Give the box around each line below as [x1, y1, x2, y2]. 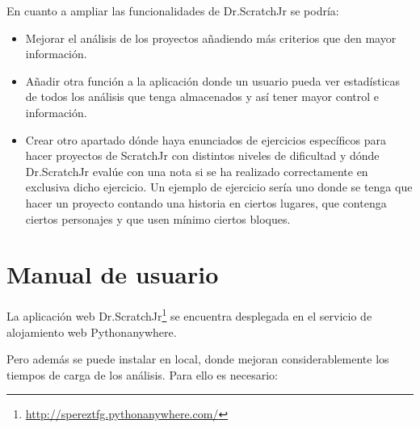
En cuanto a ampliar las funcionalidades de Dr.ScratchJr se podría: [6, 2, 339, 19]
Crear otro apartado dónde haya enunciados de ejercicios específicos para [25, 131, 386, 148]
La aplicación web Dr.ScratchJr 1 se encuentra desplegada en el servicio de [6, 305, 372, 324]
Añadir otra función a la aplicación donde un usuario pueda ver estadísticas [25, 72, 401, 89]
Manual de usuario [6, 258, 219, 291]
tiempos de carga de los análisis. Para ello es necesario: [6, 366, 278, 383]
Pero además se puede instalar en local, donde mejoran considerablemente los [6, 350, 389, 367]
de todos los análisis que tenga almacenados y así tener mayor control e [25, 88, 380, 105]
